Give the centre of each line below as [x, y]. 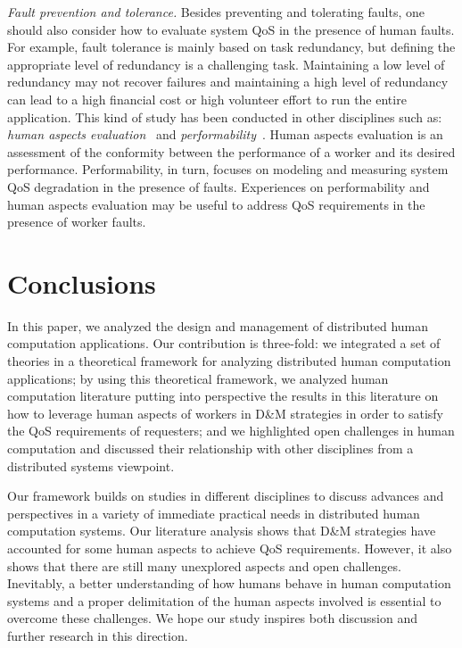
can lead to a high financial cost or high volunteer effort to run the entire [207, 99]
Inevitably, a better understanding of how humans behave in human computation [229, 583]
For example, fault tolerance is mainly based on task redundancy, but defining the [231, 47]
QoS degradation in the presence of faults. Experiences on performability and [219, 186]
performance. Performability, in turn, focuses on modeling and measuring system [228, 169]
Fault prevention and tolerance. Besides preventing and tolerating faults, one [216, 12]
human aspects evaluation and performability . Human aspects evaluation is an [225, 134]
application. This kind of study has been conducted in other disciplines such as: [225, 116]
